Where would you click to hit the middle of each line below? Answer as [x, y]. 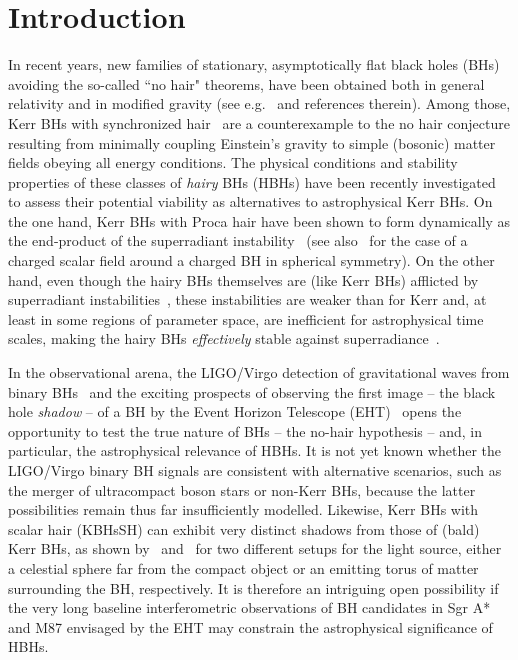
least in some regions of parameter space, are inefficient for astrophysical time [246, 318]
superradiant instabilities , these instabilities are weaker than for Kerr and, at [247, 299]
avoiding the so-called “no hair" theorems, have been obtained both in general [246, 83]
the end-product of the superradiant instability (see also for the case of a [238, 240]
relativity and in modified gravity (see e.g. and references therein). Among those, [259, 103]
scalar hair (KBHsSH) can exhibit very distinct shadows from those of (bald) [244, 528]
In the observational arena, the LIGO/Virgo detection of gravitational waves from [259, 372]
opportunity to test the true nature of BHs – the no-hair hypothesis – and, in [245, 430]
